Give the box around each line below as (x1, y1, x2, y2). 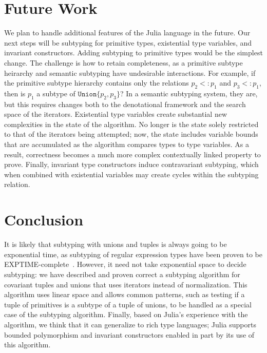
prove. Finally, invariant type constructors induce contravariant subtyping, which (4, 159, 259, 170)
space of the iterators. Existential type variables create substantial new (4, 109, 227, 119)
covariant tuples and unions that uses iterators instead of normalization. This (4, 279, 247, 289)
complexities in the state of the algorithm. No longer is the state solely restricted (4, 118, 259, 129)
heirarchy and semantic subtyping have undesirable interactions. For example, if (4, 67, 256, 78)
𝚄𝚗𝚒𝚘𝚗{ (78, 90, 101, 98)
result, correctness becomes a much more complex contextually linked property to (4, 149, 261, 159)
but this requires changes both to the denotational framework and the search (4, 98, 246, 109)
